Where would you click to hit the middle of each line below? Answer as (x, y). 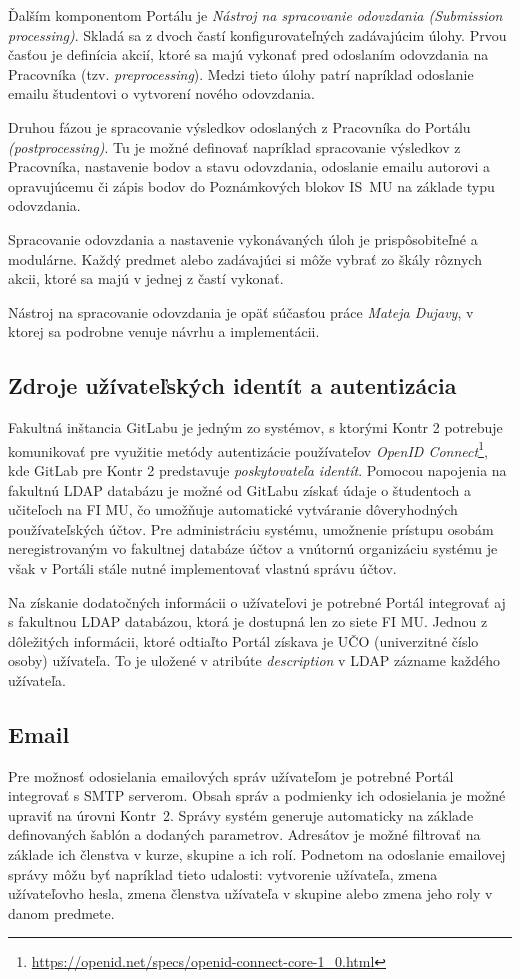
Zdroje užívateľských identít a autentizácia (232, 385)
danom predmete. (61, 912)
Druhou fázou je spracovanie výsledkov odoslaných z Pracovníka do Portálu (239, 126)
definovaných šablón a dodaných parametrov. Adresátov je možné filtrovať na (244, 834)
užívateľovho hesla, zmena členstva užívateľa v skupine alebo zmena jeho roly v (250, 893)
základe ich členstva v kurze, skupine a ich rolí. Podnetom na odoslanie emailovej (257, 854)
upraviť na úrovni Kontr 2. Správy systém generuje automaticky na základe (241, 814)
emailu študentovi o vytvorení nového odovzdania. (161, 93)
